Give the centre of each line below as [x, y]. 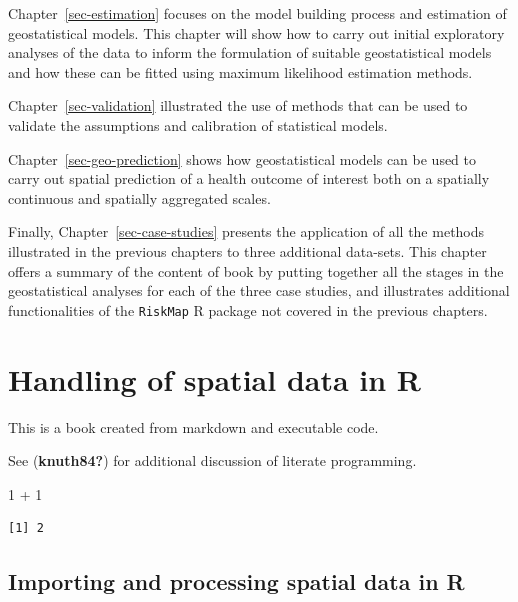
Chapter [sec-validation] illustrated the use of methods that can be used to [238, 105]
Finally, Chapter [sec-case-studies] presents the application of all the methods [246, 231]
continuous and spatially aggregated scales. [139, 197]
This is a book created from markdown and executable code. [193, 426]
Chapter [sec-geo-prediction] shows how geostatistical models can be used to [242, 158]
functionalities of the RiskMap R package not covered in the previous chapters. [248, 309]
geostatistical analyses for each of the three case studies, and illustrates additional [259, 290]
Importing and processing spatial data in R [236, 581]
